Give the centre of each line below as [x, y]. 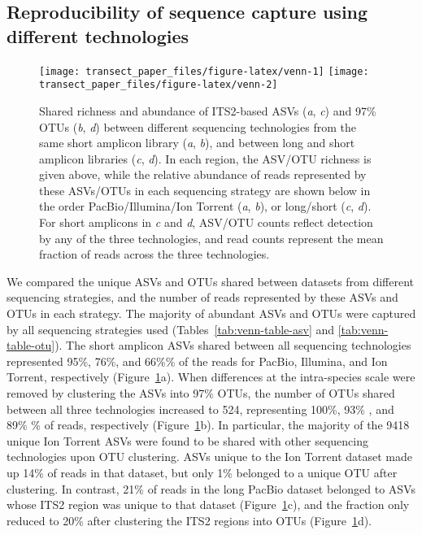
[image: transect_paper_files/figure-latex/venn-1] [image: [204, 71]
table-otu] [31, 345]
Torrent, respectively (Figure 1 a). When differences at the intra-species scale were [211, 377]
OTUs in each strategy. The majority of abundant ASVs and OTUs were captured [211, 313]
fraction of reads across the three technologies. [154, 254]
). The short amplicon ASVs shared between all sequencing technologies [233, 345]
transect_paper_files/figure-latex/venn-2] [159, 85]
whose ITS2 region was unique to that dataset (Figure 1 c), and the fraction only [208, 505]
